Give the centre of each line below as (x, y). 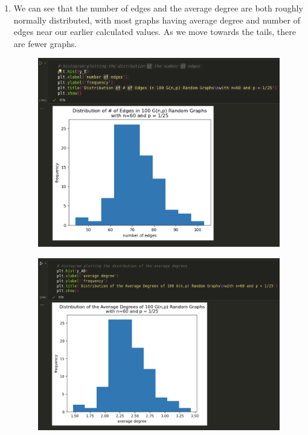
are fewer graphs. (45, 43)
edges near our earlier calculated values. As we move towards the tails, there (155, 32)
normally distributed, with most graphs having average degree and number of (157, 20)
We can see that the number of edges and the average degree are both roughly (158, 8)
